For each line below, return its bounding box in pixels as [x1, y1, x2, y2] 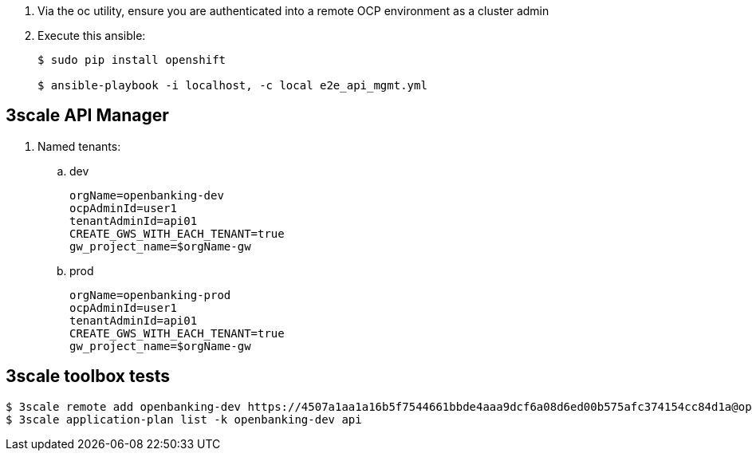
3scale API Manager [6, 105, 169, 126]
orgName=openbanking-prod [69, 288, 231, 301]
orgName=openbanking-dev [69, 188, 224, 202]
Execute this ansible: [37, 29, 146, 42]
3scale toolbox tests [6, 366, 171, 387]
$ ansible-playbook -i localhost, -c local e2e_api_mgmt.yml [37, 79, 427, 92]
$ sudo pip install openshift [37, 53, 226, 66]
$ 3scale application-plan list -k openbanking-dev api [6, 412, 362, 426]
